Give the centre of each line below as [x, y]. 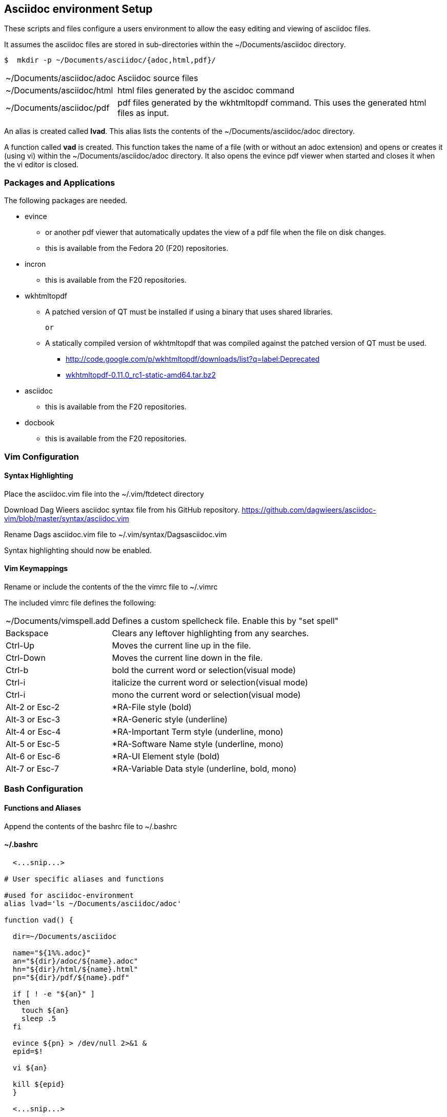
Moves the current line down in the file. [187, 658]
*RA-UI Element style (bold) [166, 756]
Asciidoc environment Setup [78, 9]
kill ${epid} [39, 1084]
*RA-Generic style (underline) [170, 719]
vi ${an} [30, 1067]
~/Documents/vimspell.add [58, 621]
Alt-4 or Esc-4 [33, 731]
